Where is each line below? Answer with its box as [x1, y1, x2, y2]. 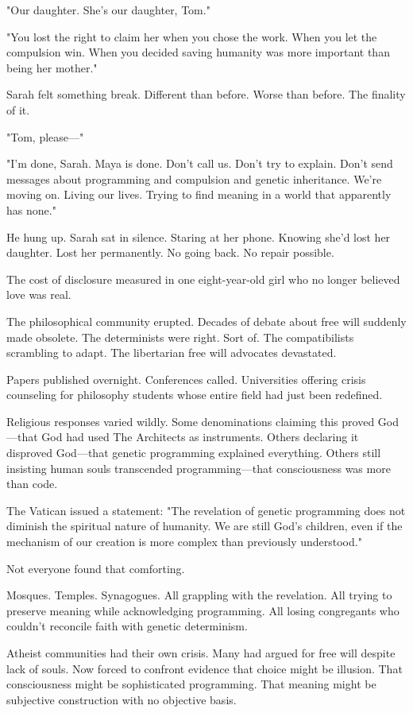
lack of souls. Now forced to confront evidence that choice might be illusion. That [6, 660, 403, 676]
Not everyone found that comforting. [6, 560, 185, 576]
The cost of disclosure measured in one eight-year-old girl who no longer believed [6, 270, 400, 287]
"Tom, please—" [6, 128, 84, 145]
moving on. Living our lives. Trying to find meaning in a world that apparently [6, 186, 392, 203]
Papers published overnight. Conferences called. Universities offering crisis [6, 370, 366, 387]
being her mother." [6, 59, 98, 76]
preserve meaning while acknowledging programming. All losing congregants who [6, 602, 399, 618]
